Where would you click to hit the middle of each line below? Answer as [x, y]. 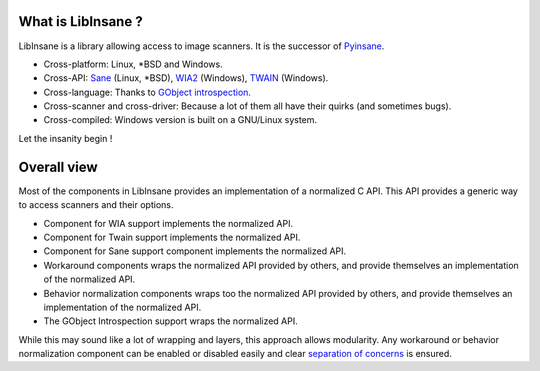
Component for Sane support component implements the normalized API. [195, 251]
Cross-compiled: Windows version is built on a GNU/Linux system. [180, 120]
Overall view [58, 166]
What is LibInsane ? [81, 21]
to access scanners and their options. [96, 205]
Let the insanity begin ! [65, 138]
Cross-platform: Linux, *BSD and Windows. [133, 64]
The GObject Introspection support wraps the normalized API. [171, 321]
